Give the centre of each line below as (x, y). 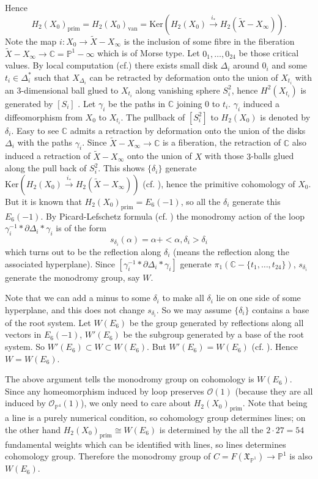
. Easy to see (35, 130)
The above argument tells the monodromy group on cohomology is (130, 379)
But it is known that (43, 201)
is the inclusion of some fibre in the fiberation (209, 41)
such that (52, 77)
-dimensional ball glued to (70, 90)
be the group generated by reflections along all (216, 322)
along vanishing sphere (178, 90)
